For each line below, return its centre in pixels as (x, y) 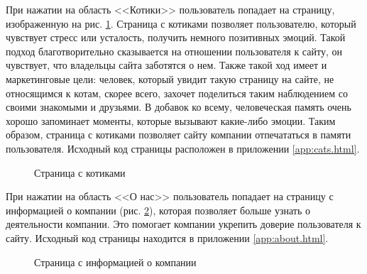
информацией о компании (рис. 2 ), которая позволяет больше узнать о (158, 210)
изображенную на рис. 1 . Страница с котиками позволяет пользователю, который (181, 23)
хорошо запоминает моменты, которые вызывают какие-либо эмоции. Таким (171, 120)
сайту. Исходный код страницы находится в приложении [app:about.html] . (167, 237)
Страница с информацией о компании (115, 262)
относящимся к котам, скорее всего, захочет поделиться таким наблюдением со (177, 93)
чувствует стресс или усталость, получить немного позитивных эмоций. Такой (176, 37)
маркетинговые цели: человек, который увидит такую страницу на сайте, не (170, 78)
